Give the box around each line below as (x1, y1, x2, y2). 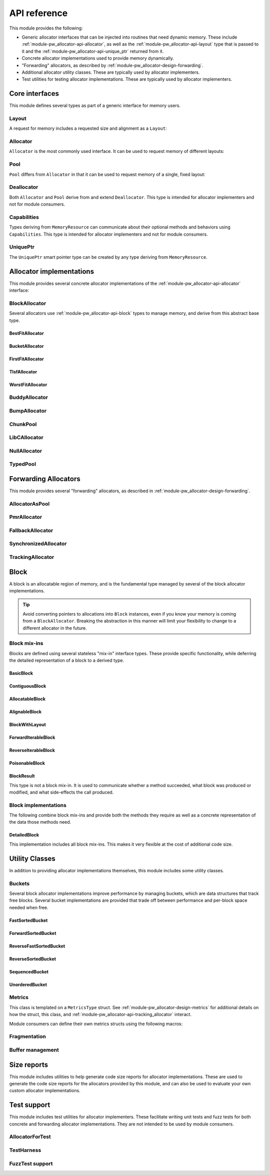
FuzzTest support (9, 1160, 53, 1167)
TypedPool (9, 461, 36, 468)
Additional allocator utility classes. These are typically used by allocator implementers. (21, 69, 200, 75)
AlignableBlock (9, 709, 42, 715)
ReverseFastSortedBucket (9, 943, 65, 949)
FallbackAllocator (9, 527, 53, 534)
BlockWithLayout (9, 722, 46, 728)
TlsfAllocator (9, 368, 37, 374)
